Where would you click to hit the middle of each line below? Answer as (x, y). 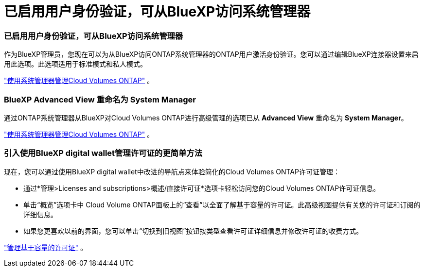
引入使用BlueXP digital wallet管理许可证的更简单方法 (103, 153)
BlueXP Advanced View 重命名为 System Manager (100, 99)
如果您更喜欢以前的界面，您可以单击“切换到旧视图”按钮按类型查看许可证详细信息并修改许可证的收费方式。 (193, 231)
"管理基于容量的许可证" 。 (45, 247)
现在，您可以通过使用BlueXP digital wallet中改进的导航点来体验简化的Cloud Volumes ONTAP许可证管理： (172, 171)
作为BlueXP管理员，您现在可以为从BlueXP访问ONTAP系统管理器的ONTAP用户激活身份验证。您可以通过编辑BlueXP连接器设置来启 (211, 54)
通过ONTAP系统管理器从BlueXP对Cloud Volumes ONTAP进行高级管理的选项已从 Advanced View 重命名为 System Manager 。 (206, 118)
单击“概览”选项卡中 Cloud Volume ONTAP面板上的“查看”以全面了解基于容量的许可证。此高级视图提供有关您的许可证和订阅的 (222, 204)
